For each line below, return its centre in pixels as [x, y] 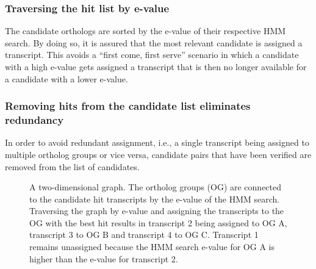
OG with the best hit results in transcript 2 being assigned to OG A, [158, 222]
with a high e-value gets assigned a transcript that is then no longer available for [156, 66]
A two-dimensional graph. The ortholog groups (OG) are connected [156, 187]
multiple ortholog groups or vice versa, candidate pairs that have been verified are [158, 154]
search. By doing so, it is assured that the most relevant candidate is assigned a [154, 42]
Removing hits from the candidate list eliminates [128, 106]
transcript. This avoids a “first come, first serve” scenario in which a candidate [152, 55]
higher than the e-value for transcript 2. [104, 258]
